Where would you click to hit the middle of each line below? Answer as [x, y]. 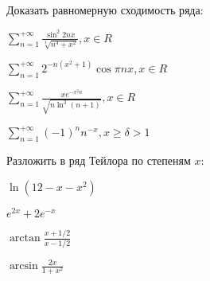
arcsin [23, 266]
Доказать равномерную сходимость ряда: [105, 10]
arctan [25, 238]
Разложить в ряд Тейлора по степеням [99, 160]
